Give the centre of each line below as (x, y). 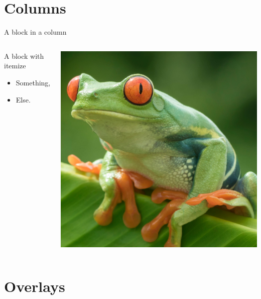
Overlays (35, 286)
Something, (33, 82)
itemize (15, 66)
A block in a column (35, 32)
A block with (24, 56)
